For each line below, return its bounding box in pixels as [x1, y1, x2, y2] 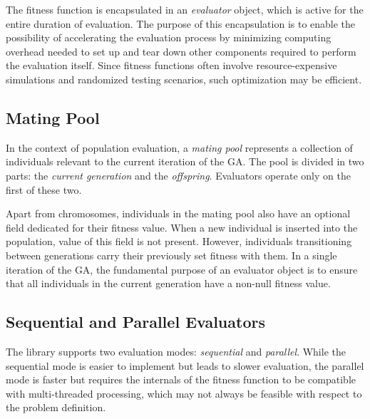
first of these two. [6, 182, 82, 197]
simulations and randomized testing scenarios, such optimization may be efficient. [6, 71, 362, 86]
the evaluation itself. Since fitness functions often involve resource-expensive [6, 58, 337, 73]
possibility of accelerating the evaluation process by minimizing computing [6, 30, 332, 45]
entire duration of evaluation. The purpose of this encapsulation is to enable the [6, 16, 356, 31]
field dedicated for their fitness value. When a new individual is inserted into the [6, 219, 358, 234]
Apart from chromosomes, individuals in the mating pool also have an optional [6, 206, 351, 221]
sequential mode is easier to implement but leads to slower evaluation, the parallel [6, 358, 364, 373]
